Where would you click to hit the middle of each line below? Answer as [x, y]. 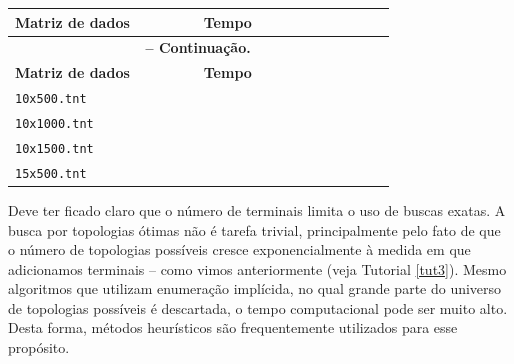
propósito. [39, 347]
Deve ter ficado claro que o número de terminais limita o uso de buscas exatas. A [257, 209]
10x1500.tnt [54, 148]
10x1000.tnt [54, 123]
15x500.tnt [51, 173]
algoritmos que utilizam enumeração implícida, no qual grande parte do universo [255, 288]
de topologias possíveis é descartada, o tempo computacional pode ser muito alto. [258, 307]
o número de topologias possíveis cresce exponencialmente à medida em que [239, 249]
